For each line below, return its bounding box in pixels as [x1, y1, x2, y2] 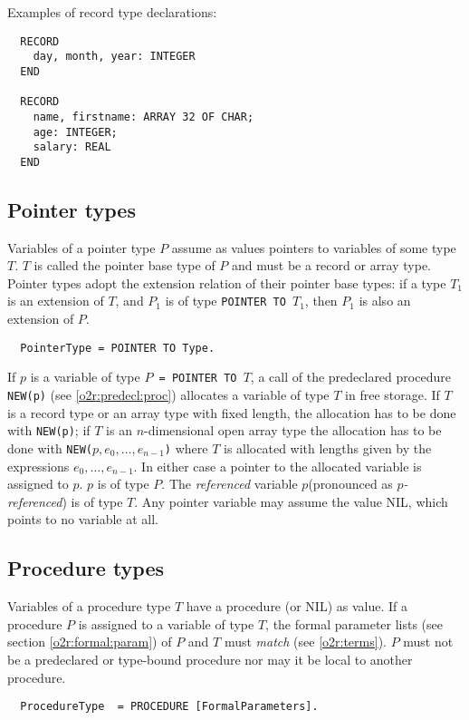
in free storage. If [345, 385, 440, 404]
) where [164, 438, 208, 457]
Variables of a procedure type [7, 597, 171, 616]
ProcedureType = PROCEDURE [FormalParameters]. [20, 700, 319, 714]
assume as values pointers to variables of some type [171, 238, 456, 257]
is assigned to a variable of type [78, 614, 254, 633]
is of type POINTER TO [165, 291, 286, 310]
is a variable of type [30, 367, 140, 386]
